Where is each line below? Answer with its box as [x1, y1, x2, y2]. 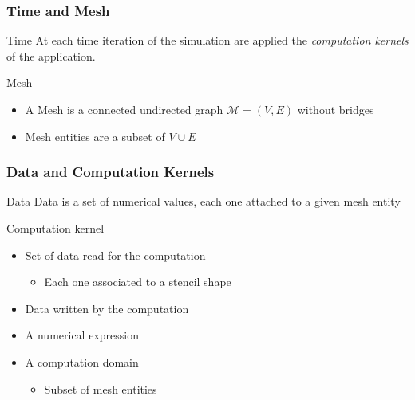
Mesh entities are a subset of [25, 127, 165, 144]
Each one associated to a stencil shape [44, 273, 231, 290]
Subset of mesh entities [44, 380, 157, 397]
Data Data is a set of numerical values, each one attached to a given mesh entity [6, 193, 401, 210]
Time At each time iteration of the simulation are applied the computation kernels [6, 32, 409, 49]
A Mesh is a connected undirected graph [25, 101, 223, 117]
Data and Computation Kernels [6, 162, 215, 182]
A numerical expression [25, 327, 139, 343]
